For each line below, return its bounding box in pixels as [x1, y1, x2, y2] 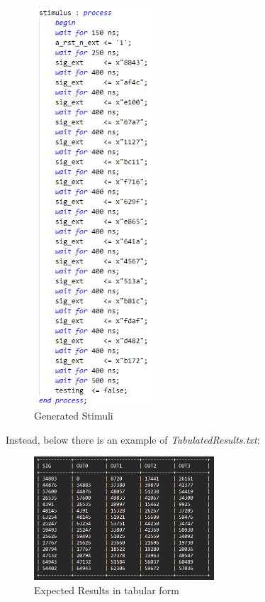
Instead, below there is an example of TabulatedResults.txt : [6, 432, 260, 447]
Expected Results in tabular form [34, 582, 179, 597]
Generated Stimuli [34, 407, 113, 422]
